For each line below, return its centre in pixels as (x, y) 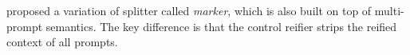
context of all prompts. (62, 42)
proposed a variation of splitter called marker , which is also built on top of (189, 10)
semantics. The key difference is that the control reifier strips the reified (221, 26)
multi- (389, 10)
